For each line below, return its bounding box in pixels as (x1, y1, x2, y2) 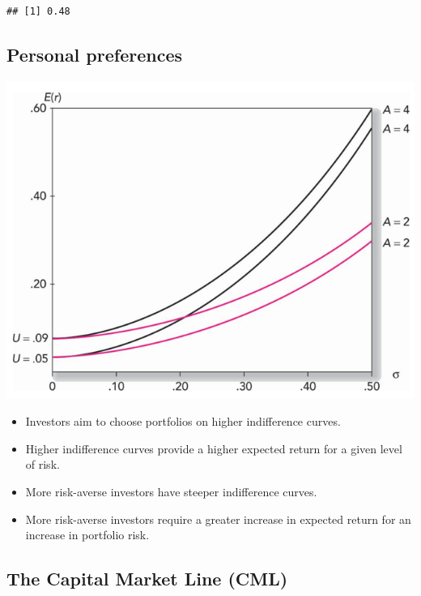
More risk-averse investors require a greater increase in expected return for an (25, 510, 411, 527)
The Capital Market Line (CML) (6, 566, 288, 591)
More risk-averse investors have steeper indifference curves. (25, 482, 317, 500)
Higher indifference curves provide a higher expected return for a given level (25, 439, 402, 457)
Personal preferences (6, 41, 183, 66)
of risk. (25, 456, 60, 473)
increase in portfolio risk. (25, 526, 150, 543)
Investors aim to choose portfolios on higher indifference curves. (25, 413, 341, 430)
